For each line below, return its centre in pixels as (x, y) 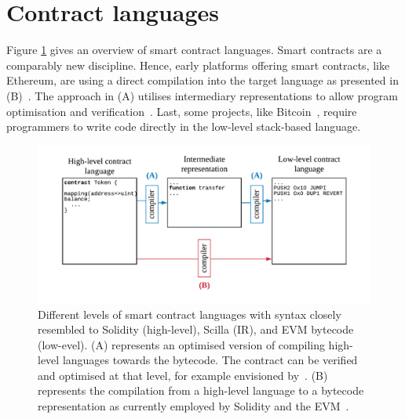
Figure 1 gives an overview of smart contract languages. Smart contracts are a (194, 50)
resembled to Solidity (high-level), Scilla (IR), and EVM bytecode (196, 329)
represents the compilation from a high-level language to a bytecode (201, 390)
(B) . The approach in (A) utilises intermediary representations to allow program (202, 95)
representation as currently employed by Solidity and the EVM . (193, 406)
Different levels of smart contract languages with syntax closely (190, 314)
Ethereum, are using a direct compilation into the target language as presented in (202, 80)
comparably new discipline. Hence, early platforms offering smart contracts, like (198, 65)
